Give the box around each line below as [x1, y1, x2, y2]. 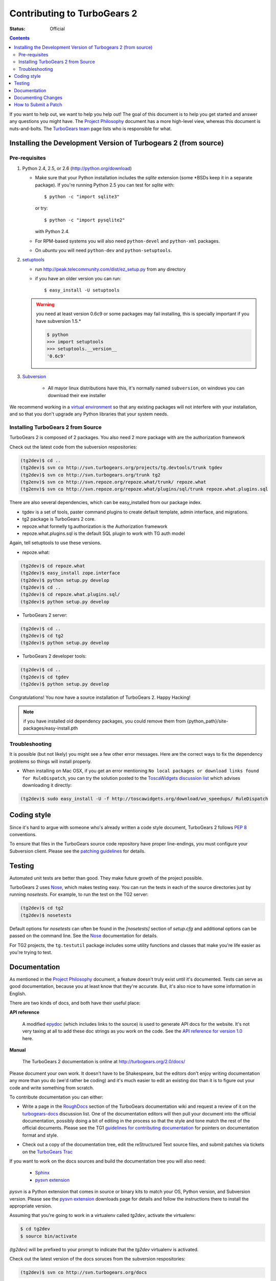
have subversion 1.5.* [36, 318, 81, 324]
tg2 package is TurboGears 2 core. [22, 516, 96, 522]
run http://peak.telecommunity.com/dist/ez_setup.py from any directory [35, 266, 186, 272]
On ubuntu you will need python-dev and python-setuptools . [35, 247, 172, 253]
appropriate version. [9, 1203, 52, 1209]
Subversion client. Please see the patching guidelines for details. [9, 848, 146, 854]
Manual [9, 1047, 26, 1053]
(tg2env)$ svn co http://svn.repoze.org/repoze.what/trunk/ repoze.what [20, 479, 206, 485]
